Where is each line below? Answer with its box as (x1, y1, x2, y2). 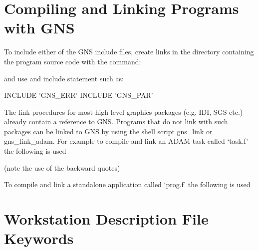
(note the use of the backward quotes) (4, 162, 120, 173)
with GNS (4, 17, 75, 38)
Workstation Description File (4, 209, 209, 229)
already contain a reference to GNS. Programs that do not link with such (4, 116, 228, 127)
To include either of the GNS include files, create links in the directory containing (4, 46, 254, 57)
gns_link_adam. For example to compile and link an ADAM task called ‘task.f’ (4, 136, 249, 146)
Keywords (4, 228, 74, 249)
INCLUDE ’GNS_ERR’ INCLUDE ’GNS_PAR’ (4, 90, 153, 100)
